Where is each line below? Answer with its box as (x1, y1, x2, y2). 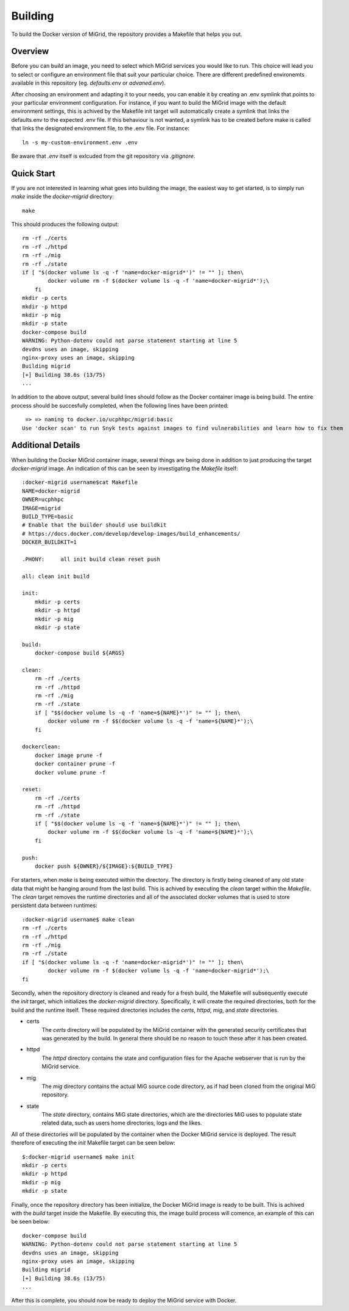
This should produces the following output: (11, 221, 119, 228)
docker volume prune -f (34, 769, 106, 776)
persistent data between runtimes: (11, 902, 97, 909)
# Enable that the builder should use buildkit (22, 522, 167, 528)
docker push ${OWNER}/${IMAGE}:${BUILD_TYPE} (34, 862, 174, 870)
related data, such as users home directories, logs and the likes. (41, 1119, 202, 1127)
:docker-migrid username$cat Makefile (22, 479, 138, 486)
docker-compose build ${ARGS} (34, 650, 125, 656)
